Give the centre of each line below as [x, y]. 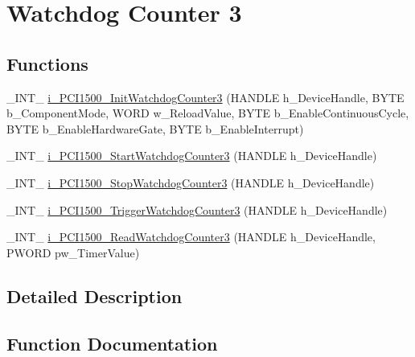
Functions [47, 63]
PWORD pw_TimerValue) [73, 252]
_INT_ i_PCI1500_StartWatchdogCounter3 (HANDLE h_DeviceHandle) [192, 156]
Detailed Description [95, 295]
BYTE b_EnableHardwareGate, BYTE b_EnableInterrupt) [155, 128]
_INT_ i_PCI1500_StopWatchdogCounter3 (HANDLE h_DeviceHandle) [191, 182]
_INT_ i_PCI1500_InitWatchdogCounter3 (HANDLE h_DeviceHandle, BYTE [205, 97]
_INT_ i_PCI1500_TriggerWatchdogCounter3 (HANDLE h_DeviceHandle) [197, 209]
